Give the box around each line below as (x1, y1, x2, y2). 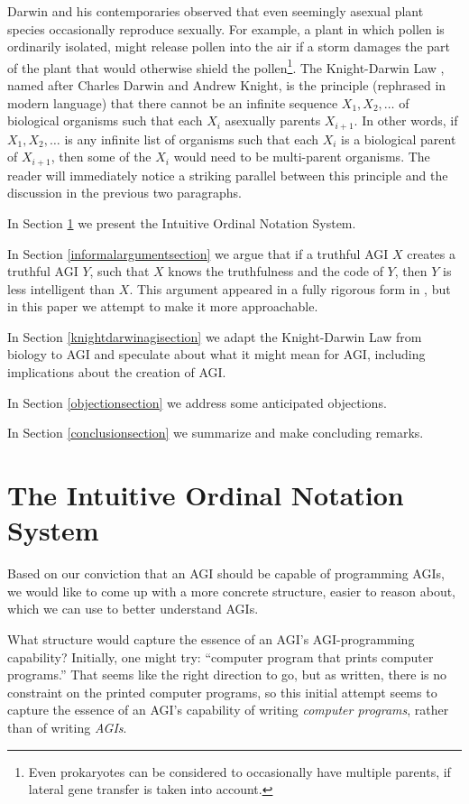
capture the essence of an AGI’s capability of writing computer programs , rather (7, 700, 449, 719)
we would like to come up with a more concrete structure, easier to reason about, (7, 581, 456, 600)
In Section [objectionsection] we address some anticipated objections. (7, 393, 387, 411)
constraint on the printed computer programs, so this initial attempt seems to (7, 682, 437, 701)
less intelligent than (7, 279, 115, 298)
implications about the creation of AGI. (7, 363, 226, 382)
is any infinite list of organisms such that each (64, 129, 318, 148)
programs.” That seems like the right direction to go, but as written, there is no (7, 665, 447, 684)
